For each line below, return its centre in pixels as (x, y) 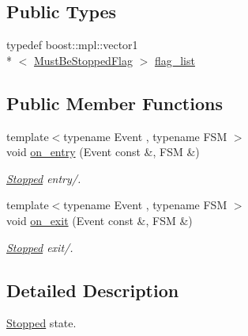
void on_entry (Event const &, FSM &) (103, 152)
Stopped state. (41, 323)
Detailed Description (93, 290)
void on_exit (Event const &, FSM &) (100, 220)
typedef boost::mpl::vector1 (72, 45)
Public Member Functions (115, 103)
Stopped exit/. (40, 247)
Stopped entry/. (44, 178)
